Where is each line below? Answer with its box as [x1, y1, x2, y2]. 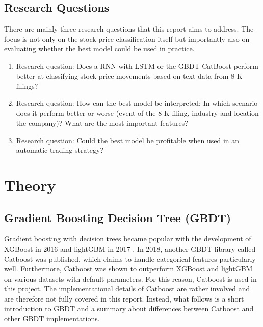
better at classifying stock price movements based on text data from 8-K [16, 70, 243, 81]
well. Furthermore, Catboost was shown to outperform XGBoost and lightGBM [4, 263, 253, 274]
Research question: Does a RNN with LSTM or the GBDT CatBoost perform [16, 60, 258, 71]
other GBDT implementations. [4, 313, 100, 324]
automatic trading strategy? [16, 145, 104, 155]
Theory [4, 174, 56, 195]
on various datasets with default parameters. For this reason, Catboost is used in [4, 273, 257, 284]
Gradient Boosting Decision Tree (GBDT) [4, 209, 231, 225]
